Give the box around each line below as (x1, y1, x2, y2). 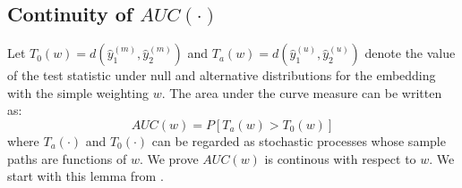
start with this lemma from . (7, 167, 164, 185)
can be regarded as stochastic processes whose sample (151, 131, 446, 150)
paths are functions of (7, 149, 127, 168)
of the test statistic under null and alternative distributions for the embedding (7, 66, 436, 85)
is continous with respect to (264, 149, 416, 168)
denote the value (364, 44, 456, 62)
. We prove (139, 149, 199, 168)
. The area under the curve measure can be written (161, 83, 442, 102)
